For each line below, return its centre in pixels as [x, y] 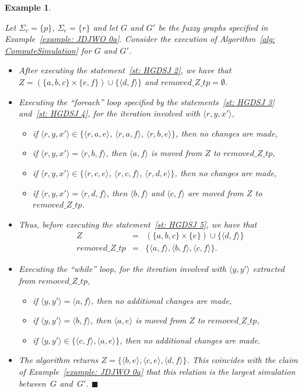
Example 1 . [28, 7]
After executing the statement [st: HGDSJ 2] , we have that [125, 70]
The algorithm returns [58, 360]
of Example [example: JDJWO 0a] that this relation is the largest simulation [157, 371]
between [32, 383]
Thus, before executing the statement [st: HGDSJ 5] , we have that [138, 224]
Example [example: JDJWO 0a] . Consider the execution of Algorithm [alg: [140, 39]
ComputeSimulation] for [48, 50]
